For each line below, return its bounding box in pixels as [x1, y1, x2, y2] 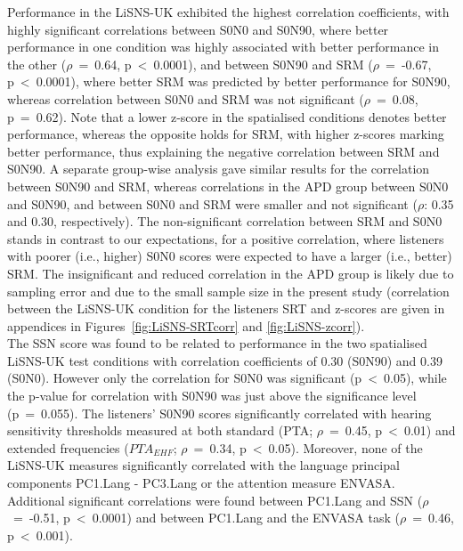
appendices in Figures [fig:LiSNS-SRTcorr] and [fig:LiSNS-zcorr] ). [7, 316, 365, 335]
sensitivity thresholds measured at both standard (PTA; [7, 421, 313, 440]
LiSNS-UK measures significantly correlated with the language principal [7, 456, 400, 474]
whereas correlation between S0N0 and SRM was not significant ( [7, 89, 364, 108]
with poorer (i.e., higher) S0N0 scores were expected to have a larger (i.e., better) [7, 247, 452, 265]
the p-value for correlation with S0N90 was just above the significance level [7, 386, 417, 405]
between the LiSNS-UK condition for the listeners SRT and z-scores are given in [7, 299, 445, 318]
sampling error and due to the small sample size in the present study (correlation [7, 281, 450, 300]
